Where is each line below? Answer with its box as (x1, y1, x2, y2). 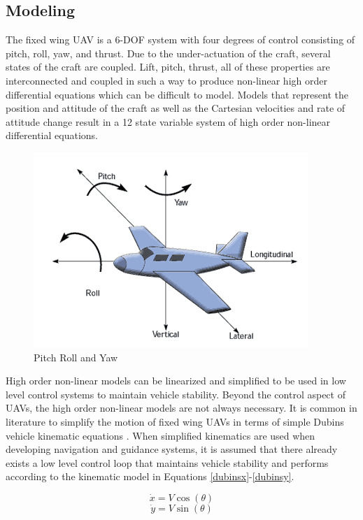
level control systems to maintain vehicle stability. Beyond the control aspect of (6, 387, 346, 401)
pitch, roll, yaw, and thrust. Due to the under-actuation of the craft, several (6, 45, 331, 60)
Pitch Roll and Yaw (34, 349, 118, 364)
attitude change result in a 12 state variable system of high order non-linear (6, 114, 331, 129)
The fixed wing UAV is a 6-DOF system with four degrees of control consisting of (6, 32, 355, 47)
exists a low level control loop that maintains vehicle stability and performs (6, 455, 329, 470)
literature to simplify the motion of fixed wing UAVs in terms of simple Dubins (6, 414, 344, 428)
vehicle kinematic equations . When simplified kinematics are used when (6, 428, 315, 442)
